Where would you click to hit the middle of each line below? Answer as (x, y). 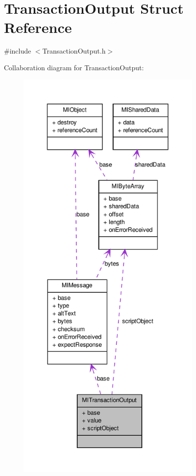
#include (18, 51)
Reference (38, 27)
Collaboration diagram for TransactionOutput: (74, 67)
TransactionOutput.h (74, 51)
